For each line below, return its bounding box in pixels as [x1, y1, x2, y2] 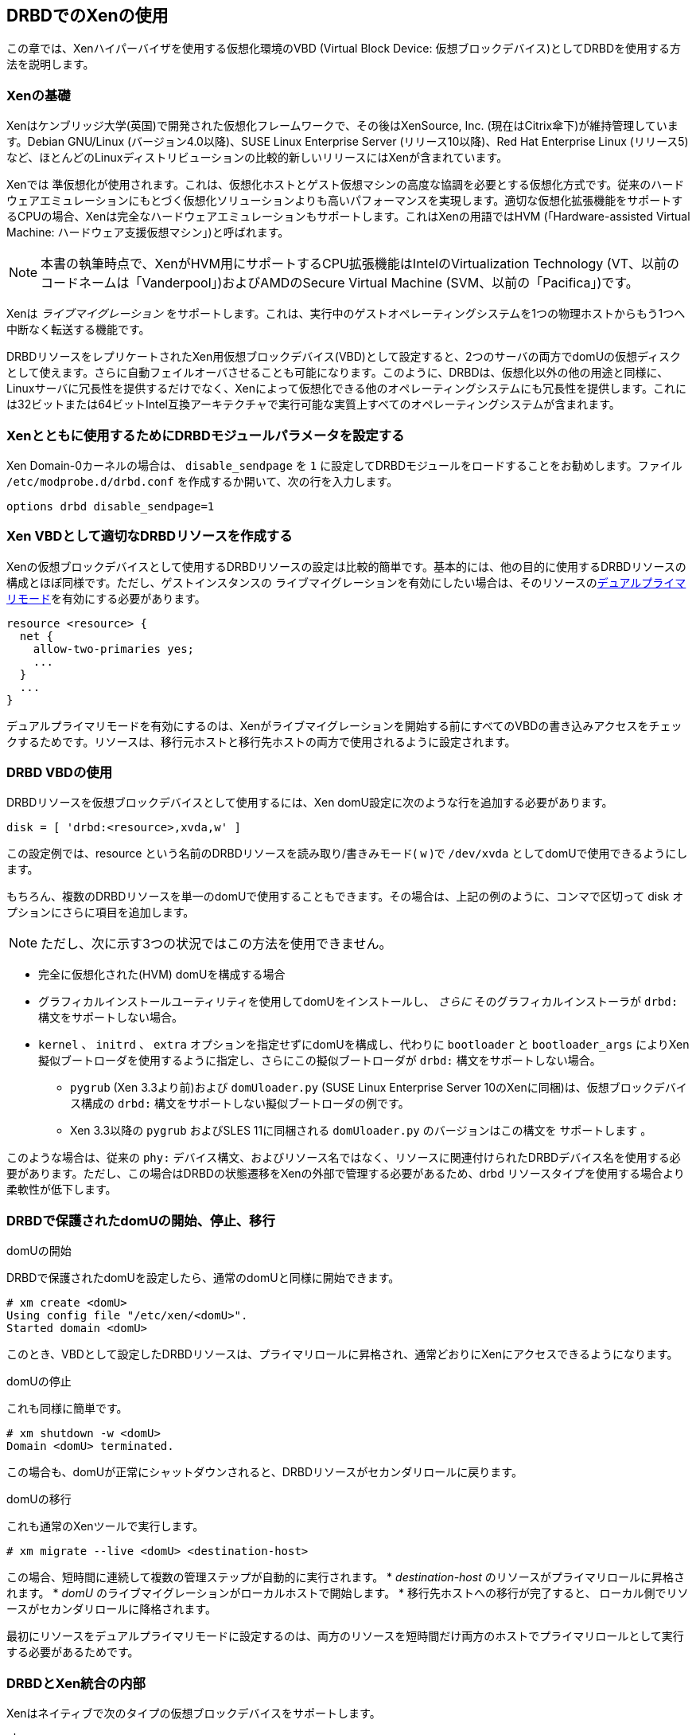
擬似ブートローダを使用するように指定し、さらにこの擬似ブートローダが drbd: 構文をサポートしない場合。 [38, 1053, 601, 1068]
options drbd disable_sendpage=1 [6, 499, 215, 513]
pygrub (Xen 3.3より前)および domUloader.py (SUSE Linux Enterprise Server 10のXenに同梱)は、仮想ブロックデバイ [70, 1080, 687, 1095]
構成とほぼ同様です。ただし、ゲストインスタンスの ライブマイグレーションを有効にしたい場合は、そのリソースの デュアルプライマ [6, 575, 686, 589]
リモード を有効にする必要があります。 [6, 591, 206, 605]
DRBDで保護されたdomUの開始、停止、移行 [6, 1212, 275, 1229]
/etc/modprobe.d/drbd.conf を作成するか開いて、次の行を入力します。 [6, 474, 399, 488]
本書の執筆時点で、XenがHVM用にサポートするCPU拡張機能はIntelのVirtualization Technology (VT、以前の [41, 256, 680, 272]
